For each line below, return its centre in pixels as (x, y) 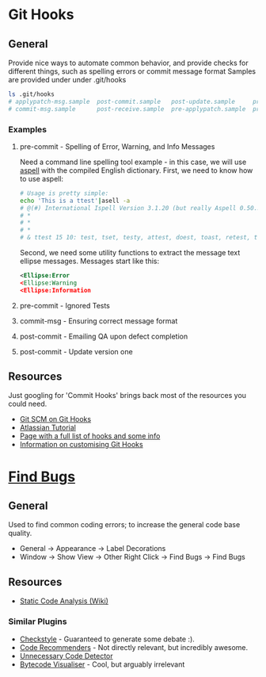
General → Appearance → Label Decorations (93, 549)
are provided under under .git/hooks (67, 80)
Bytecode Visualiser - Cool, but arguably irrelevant (102, 664)
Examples (28, 129)
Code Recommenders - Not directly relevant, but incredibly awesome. (134, 647)
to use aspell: (42, 178)
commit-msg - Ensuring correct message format (99, 321)
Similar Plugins (38, 622)
